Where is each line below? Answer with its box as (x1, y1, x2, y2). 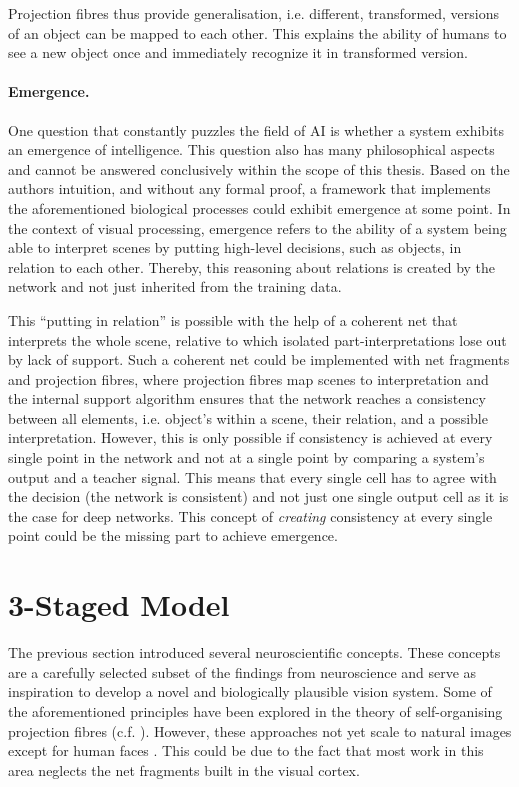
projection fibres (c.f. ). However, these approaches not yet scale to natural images (8, 720, 512, 741)
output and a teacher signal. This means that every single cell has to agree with (8, 466, 497, 487)
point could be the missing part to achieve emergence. (8, 525, 338, 546)
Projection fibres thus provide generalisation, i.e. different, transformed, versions (8, 3, 500, 23)
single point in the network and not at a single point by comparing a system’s (8, 447, 485, 468)
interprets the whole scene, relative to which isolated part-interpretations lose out (8, 329, 507, 350)
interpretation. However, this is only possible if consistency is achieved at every (8, 427, 493, 448)
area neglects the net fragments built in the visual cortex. (8, 759, 360, 780)
